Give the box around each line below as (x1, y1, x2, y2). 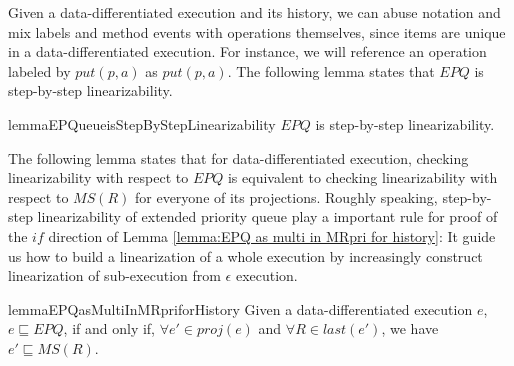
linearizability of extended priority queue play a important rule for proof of (37, 206, 498, 227)
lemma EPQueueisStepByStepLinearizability (8, 113, 276, 134)
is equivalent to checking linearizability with (227, 167, 498, 188)
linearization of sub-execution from (8, 265, 221, 286)
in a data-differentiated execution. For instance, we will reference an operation (8, 41, 487, 62)
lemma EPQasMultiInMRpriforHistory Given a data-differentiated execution (8, 298, 473, 319)
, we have (381, 318, 439, 339)
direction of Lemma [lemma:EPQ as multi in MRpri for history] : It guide (48, 225, 496, 246)
